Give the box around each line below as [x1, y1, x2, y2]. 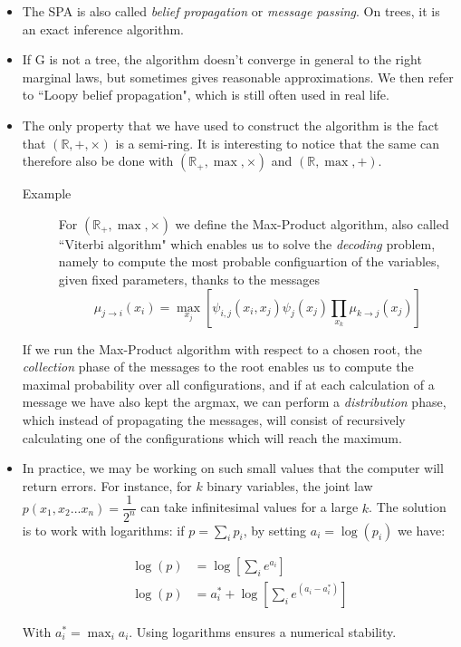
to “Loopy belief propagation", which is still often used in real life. [22, 85, 389, 104]
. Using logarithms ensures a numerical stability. [129, 622, 397, 641]
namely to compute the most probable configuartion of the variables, [58, 252, 440, 271]
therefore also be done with [22, 151, 174, 170]
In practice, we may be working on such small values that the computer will [22, 459, 444, 478]
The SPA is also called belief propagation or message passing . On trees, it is [22, 2, 440, 20]
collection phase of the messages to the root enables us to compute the [22, 357, 414, 376]
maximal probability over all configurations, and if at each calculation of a [22, 374, 435, 393]
